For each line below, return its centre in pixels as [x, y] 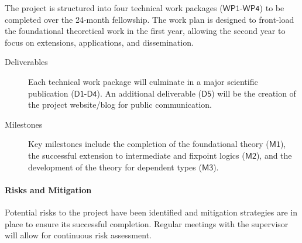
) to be [272, 8]
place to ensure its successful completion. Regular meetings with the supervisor [147, 223]
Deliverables [26, 62]
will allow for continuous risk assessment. [78, 235]
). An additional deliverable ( [149, 93]
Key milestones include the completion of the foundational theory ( [149, 144]
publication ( [51, 93]
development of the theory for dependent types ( [115, 167]
